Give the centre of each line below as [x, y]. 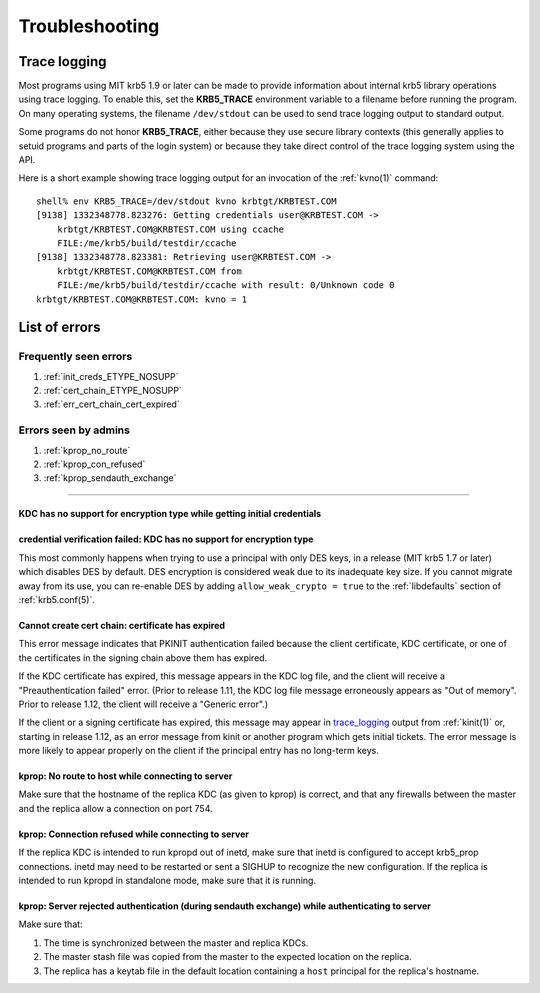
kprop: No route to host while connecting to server [125, 776]
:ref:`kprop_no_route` [87, 450]
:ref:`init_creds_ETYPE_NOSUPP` [111, 376]
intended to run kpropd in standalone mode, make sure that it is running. [167, 881]
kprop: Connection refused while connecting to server [134, 834]
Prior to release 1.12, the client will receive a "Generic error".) [143, 704]
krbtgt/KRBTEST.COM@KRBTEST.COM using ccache [170, 229]
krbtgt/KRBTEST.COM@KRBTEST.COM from [149, 271]
